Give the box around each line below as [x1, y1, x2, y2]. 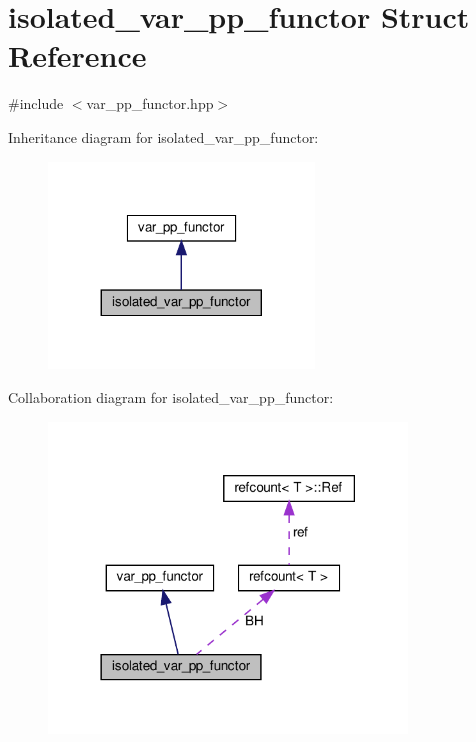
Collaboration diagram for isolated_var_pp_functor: [8, 386, 334, 407]
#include [8, 93, 64, 114]
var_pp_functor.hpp [86, 93, 214, 114]
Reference [8, 35, 147, 76]
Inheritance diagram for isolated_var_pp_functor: [8, 126, 319, 147]
